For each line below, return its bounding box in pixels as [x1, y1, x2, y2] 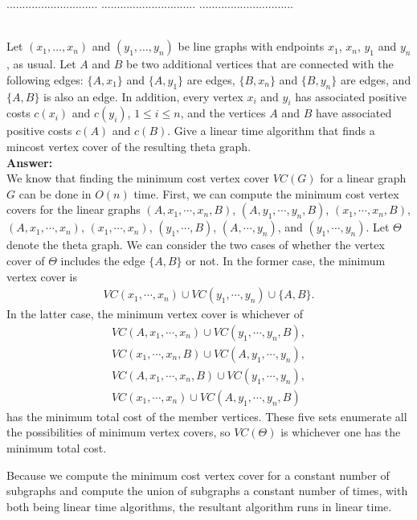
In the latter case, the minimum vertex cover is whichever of [6, 305, 303, 322]
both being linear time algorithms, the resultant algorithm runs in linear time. [6, 497, 392, 514]
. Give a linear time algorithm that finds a [167, 122, 375, 139]
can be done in [18, 185, 92, 202]
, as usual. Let [6, 55, 76, 72]
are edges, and [340, 71, 411, 88]
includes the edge [60, 252, 145, 268]
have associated [315, 104, 392, 121]
